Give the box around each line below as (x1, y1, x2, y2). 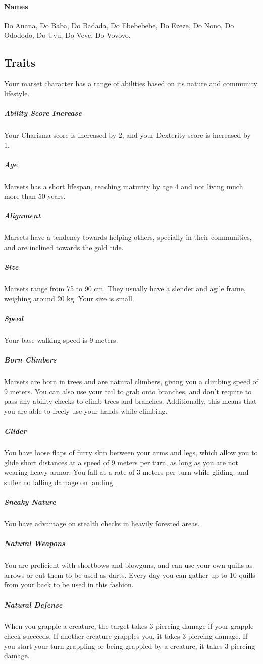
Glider (4, 426, 27, 436)
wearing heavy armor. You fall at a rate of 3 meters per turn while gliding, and (4, 467, 249, 477)
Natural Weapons (4, 538, 65, 549)
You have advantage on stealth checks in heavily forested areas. (4, 518, 200, 528)
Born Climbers (4, 354, 57, 365)
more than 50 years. (4, 191, 66, 201)
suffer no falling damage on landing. (4, 476, 115, 487)
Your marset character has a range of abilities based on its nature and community (4, 78, 257, 89)
